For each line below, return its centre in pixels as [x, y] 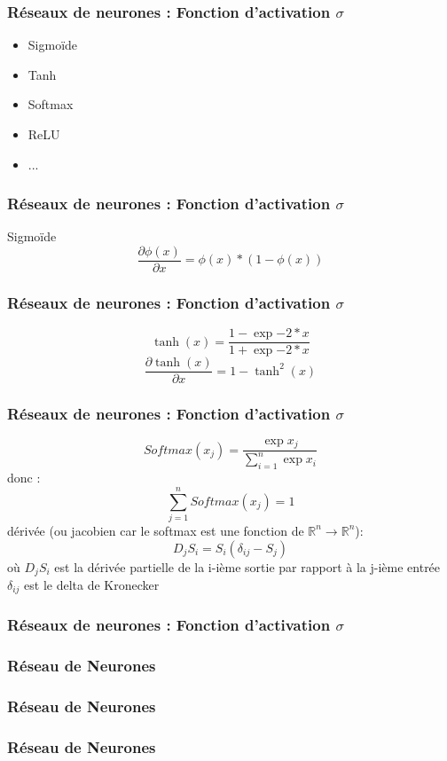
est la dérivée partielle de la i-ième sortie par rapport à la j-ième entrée [247, 566]
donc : [24, 478]
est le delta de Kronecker [92, 585]
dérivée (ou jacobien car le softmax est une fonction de [156, 530]
